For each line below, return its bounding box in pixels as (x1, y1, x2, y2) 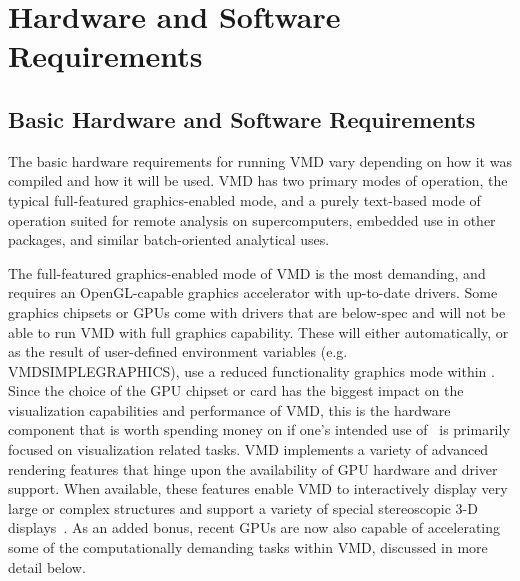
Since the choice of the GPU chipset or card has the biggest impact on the (8, 380, 464, 401)
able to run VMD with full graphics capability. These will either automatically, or (8, 321, 509, 342)
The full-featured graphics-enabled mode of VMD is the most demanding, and (8, 262, 486, 283)
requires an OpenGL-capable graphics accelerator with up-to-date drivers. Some (8, 282, 498, 303)
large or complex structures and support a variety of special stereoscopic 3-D (8, 497, 478, 518)
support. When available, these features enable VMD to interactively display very (8, 478, 508, 499)
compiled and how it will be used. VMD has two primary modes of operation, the (8, 170, 508, 191)
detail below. (8, 556, 86, 577)
